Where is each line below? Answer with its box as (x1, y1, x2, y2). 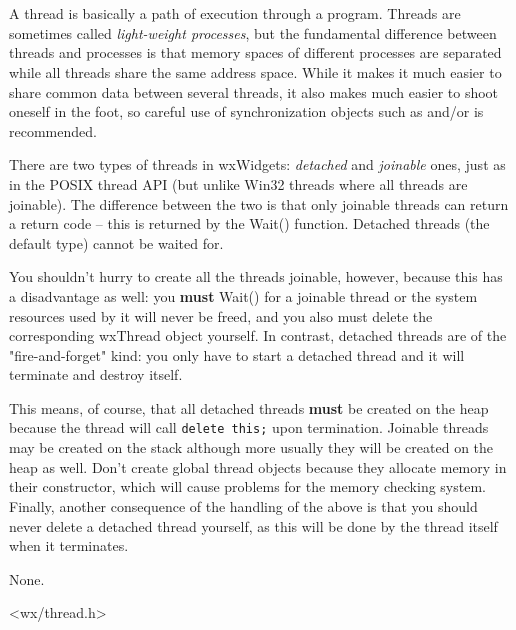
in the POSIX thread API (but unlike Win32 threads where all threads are (9, 173, 468, 194)
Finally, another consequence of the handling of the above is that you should (9, 495, 478, 516)
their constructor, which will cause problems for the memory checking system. (9, 476, 486, 497)
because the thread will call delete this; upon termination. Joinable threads (9, 417, 489, 438)
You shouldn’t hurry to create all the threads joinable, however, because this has (9, 266, 503, 287)
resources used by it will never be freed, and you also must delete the (9, 305, 433, 326)
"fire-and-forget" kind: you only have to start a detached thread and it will (9, 344, 465, 365)
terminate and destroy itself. (9, 364, 183, 385)
